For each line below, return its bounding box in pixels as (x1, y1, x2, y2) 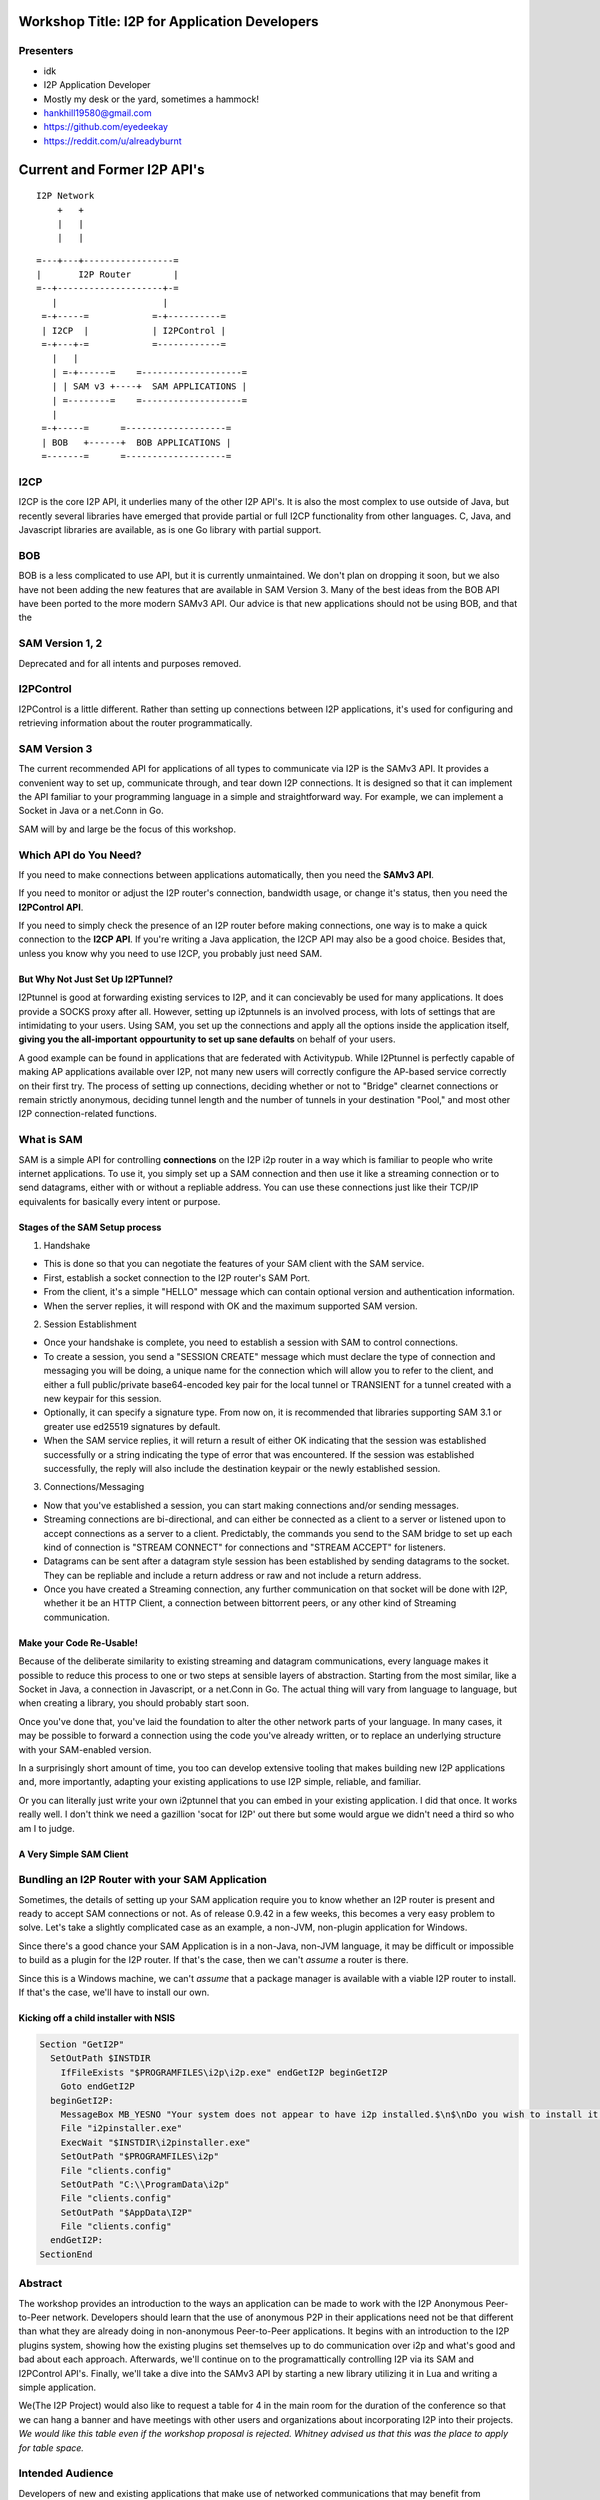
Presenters (18, 44, 74, 58)
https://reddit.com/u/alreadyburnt (43, 135, 182, 147)
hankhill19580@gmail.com (43, 106, 152, 119)
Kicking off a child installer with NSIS (18, 2012, 176, 2024)
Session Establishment (43, 1318, 137, 1330)
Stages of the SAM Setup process (18, 1221, 162, 1233)
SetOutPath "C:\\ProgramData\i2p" (60, 2178, 230, 2190)
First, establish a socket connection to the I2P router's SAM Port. (43, 1271, 310, 1284)
